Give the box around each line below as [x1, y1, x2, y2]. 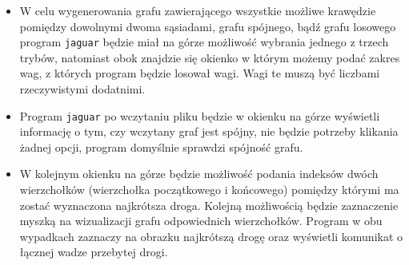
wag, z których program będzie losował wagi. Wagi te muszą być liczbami [19, 65, 380, 81]
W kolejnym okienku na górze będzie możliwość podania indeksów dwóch [19, 165, 379, 182]
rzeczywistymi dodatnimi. [19, 81, 146, 97]
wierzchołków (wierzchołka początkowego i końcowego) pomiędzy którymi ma [19, 181, 399, 198]
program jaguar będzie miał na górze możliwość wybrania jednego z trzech [19, 34, 389, 50]
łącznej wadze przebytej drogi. [19, 243, 168, 260]
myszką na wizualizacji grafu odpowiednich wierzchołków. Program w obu [19, 212, 383, 229]
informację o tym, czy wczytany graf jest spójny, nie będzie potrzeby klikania [19, 123, 399, 140]
